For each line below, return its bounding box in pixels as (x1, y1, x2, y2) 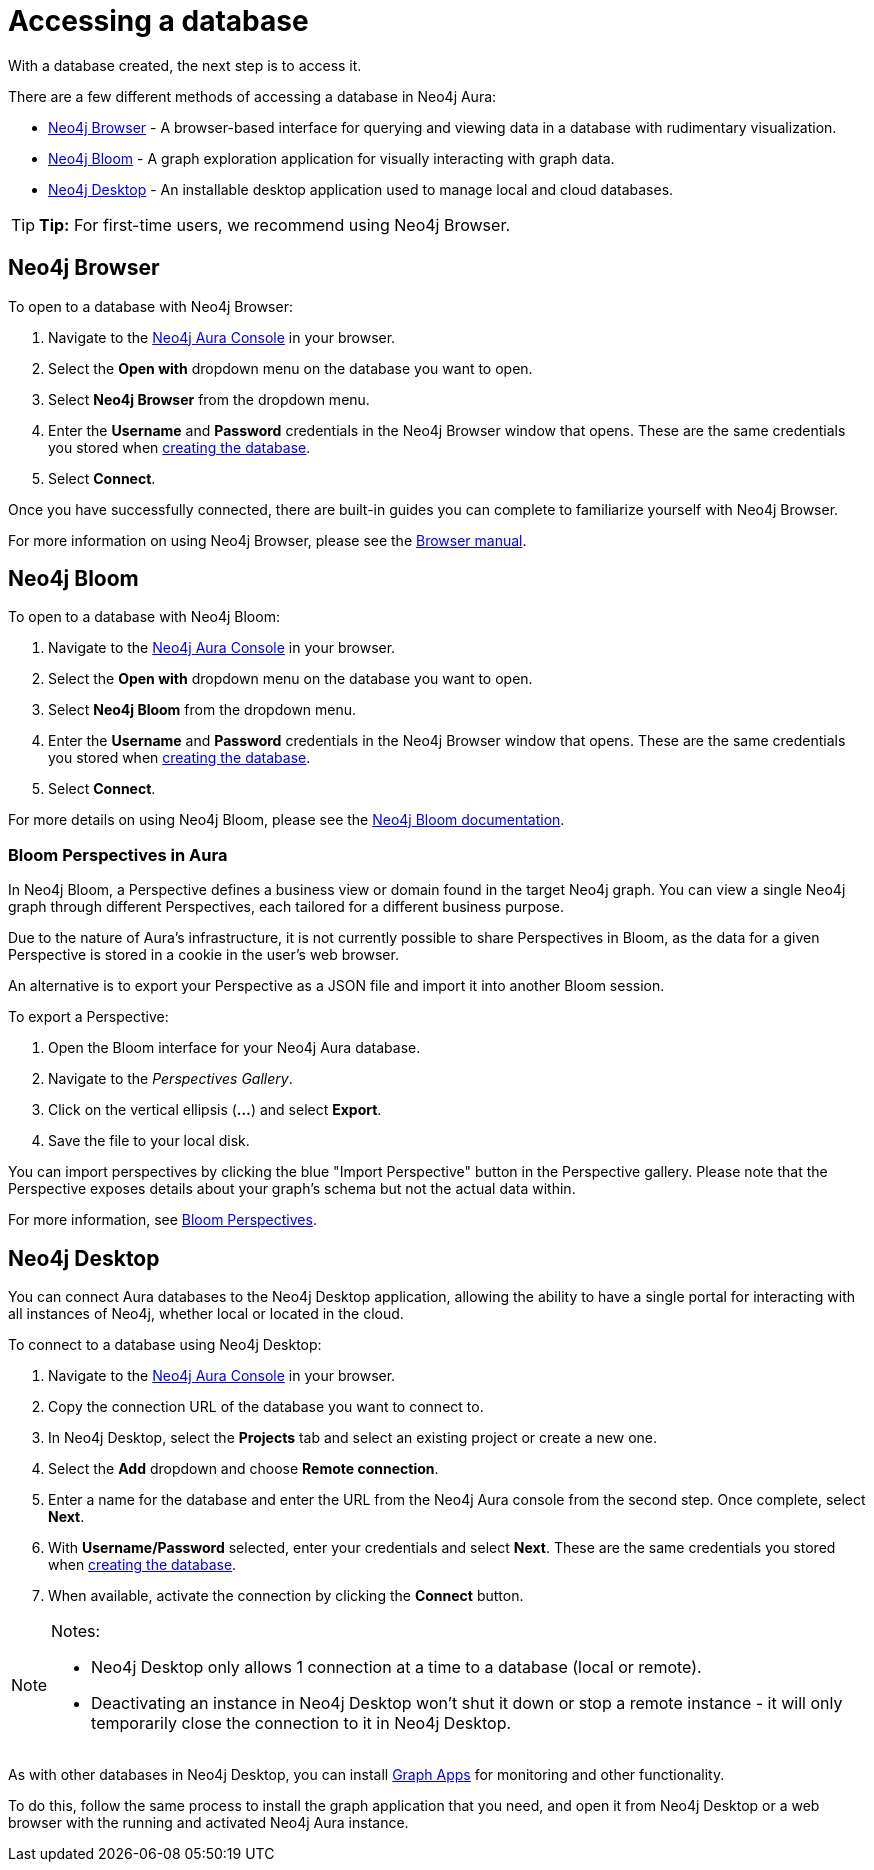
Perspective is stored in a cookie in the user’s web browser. (8, 946, 399, 964)
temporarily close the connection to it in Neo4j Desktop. (91, 1713, 512, 1734)
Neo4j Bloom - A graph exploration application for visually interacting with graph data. (48, 149, 615, 167)
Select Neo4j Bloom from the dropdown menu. (48, 701, 357, 719)
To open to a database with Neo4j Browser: (8, 297, 293, 315)
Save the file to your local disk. (48, 1132, 250, 1150)
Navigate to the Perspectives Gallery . (48, 1070, 293, 1088)
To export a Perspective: (8, 1008, 169, 1026)
